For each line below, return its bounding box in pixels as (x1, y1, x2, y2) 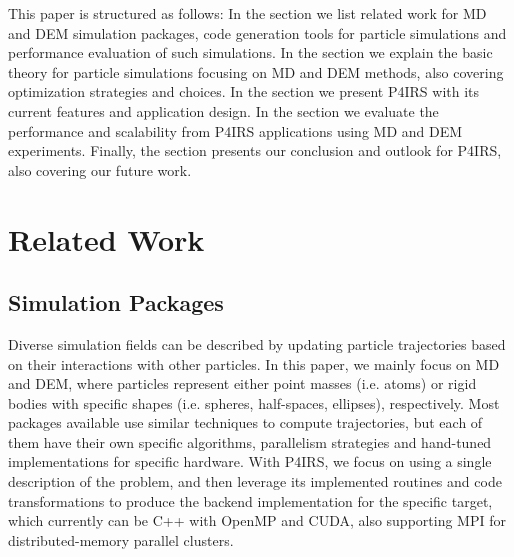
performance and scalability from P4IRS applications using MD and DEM (8, 120, 463, 141)
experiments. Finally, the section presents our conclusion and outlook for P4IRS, (8, 140, 502, 161)
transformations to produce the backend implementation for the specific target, (8, 490, 493, 511)
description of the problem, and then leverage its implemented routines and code (8, 471, 502, 492)
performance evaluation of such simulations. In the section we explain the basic (8, 42, 493, 63)
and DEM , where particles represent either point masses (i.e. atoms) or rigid (8, 373, 477, 394)
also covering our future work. (8, 159, 192, 180)
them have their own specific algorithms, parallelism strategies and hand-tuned (8, 431, 492, 452)
